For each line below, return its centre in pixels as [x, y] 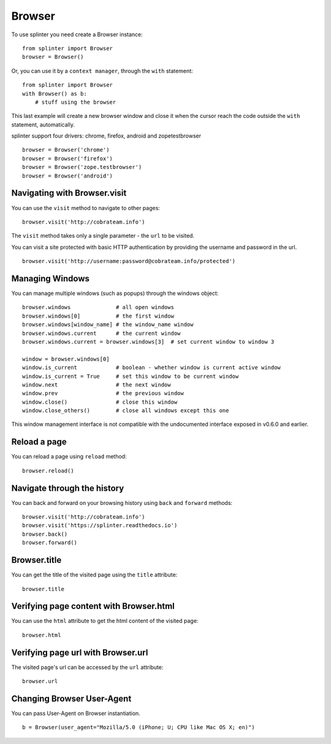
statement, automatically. [43, 124]
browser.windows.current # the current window [101, 333]
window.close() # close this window [100, 402]
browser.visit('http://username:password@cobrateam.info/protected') [129, 261]
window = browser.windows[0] [66, 359]
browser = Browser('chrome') [66, 150]
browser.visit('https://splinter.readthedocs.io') [100, 526]
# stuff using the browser [75, 102]
